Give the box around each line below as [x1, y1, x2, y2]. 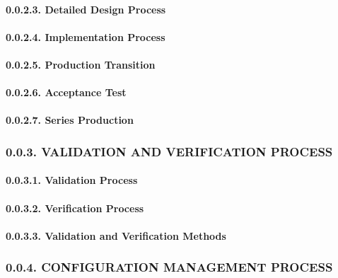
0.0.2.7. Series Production [6, 112, 134, 127]
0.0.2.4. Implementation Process [6, 29, 165, 44]
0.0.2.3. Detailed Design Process [6, 1, 166, 16]
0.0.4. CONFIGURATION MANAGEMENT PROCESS [6, 258, 333, 276]
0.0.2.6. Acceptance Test [6, 85, 127, 100]
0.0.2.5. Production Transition [6, 57, 156, 71]
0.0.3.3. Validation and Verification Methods [6, 228, 226, 243]
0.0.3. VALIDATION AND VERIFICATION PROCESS [6, 142, 333, 160]
